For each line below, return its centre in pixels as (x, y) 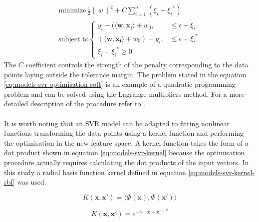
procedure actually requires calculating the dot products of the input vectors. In (127, 162)
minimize (72, 11)
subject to (74, 39)
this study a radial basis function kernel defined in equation (95, 172)
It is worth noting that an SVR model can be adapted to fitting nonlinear (117, 123)
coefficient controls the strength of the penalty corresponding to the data (137, 65)
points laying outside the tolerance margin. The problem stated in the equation (125, 74)
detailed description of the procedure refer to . (75, 104)
